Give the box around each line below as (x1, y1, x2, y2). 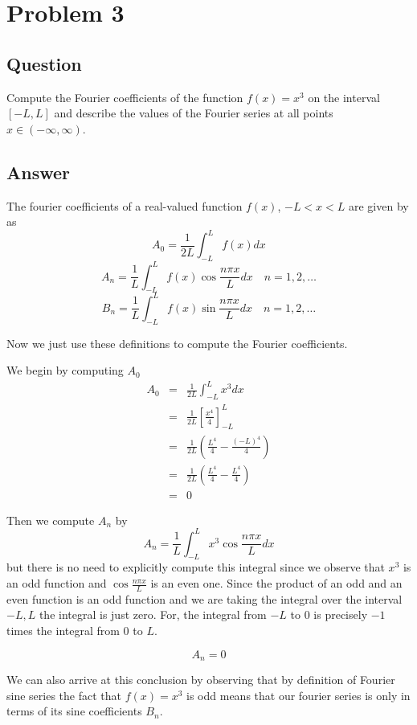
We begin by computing (6, 362, 124, 379)
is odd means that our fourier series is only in (186, 686, 411, 703)
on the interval (308, 88, 380, 105)
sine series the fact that (6, 686, 121, 703)
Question (6, 51, 82, 76)
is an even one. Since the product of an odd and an (150, 575, 403, 592)
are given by (348, 197, 409, 214)
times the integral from (6, 622, 120, 639)
